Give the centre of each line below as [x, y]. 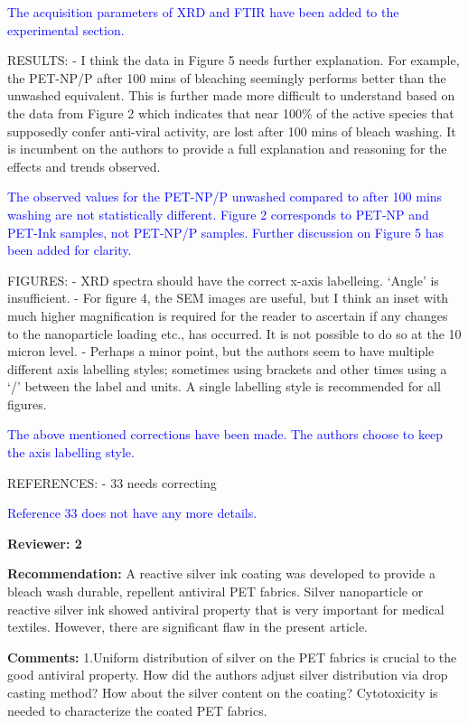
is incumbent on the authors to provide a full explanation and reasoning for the [227, 149]
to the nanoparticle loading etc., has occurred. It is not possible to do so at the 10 [234, 333]
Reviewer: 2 [45, 543]
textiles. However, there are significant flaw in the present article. [187, 627]
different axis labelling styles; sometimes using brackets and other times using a [227, 368]
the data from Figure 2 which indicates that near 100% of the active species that [231, 113]
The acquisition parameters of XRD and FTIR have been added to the [203, 12]
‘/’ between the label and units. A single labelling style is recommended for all [224, 386]
